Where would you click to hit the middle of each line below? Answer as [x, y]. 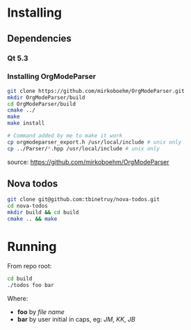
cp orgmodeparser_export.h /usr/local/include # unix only [94, 142]
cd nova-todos [28, 206]
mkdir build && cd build [43, 213]
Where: [18, 298]
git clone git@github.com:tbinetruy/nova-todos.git [83, 200]
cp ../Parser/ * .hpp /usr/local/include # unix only [83, 148]
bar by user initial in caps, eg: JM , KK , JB [76, 319]
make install [26, 123]
